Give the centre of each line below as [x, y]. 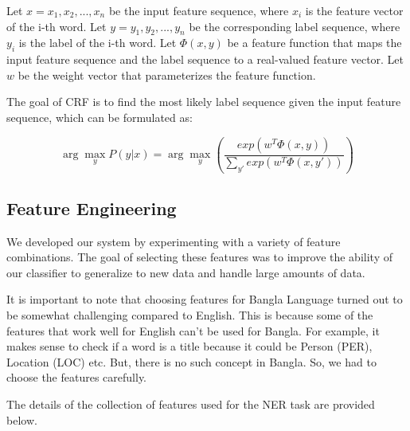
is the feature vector [354, 10]
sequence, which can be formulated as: [100, 117]
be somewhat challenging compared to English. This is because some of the [190, 315]
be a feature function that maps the [314, 43]
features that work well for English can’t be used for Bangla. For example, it [193, 330]
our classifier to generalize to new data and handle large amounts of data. [186, 272]
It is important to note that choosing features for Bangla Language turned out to [205, 299]
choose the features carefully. [77, 377]
